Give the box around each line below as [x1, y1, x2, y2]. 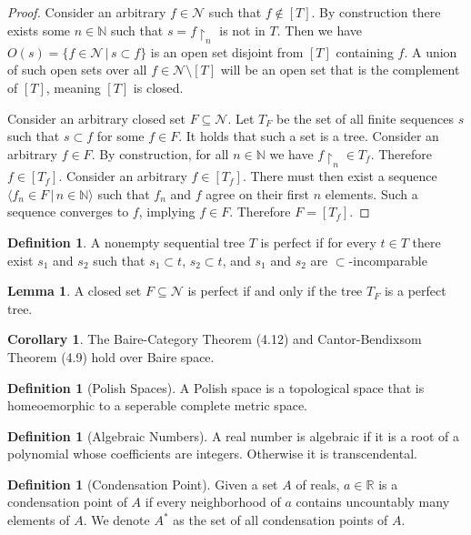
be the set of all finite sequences [276, 108, 455, 127]
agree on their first [205, 184, 310, 203]
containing [336, 42, 394, 61]
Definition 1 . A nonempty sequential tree [7, 232, 246, 251]
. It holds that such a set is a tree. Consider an [178, 126, 439, 146]
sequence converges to [7, 202, 129, 221]
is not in [219, 20, 266, 39]
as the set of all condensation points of [173, 510, 388, 530]
